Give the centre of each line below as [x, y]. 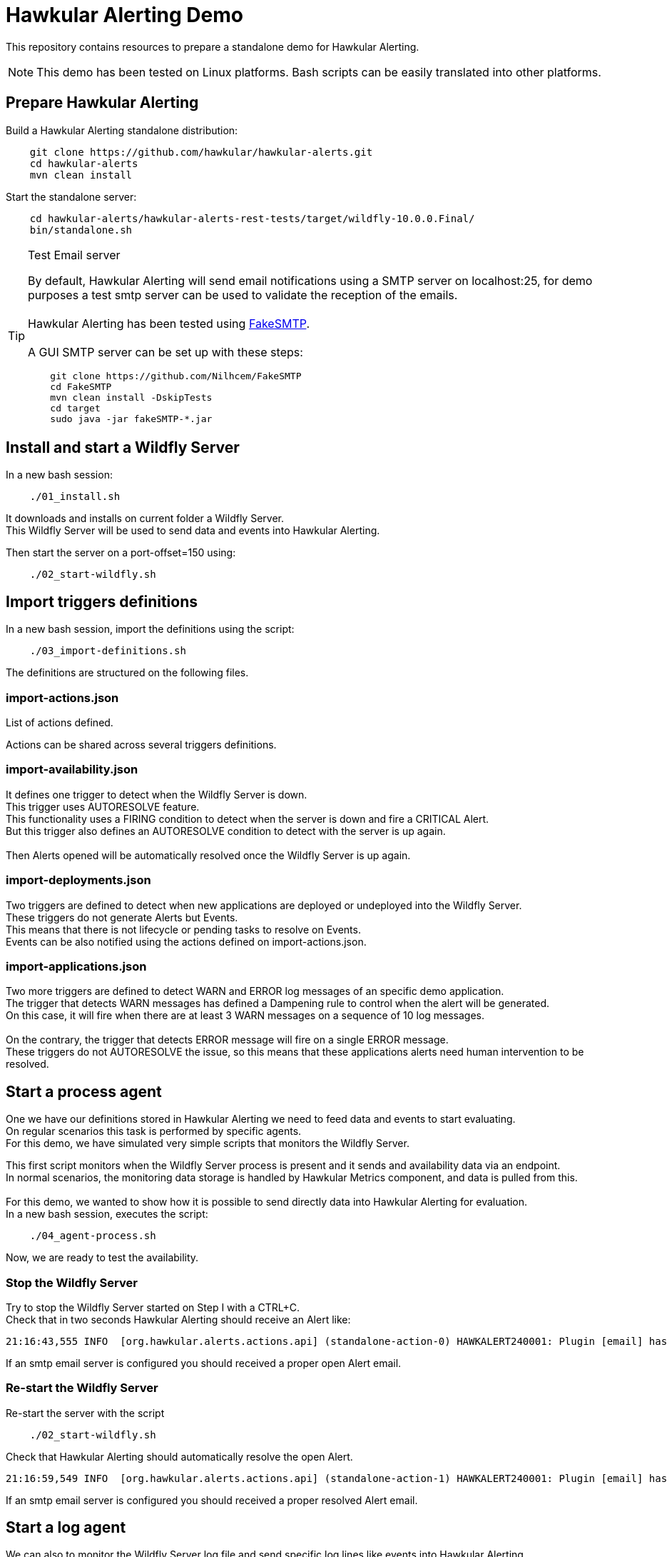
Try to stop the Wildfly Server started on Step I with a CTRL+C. [153, 1307]
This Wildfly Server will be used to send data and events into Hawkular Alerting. [193, 531]
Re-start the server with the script [85, 1413]
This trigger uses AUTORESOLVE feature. [103, 806]
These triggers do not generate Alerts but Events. [122, 917]
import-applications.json [76, 966]
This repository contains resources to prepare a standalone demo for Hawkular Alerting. [213, 46]
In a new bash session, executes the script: [107, 1214]
